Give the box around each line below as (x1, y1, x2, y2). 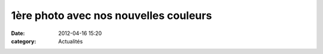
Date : (11, 30, 25, 37)
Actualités (58, 37, 83, 45)
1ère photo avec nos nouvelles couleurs (11, 9, 212, 22)
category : (11, 37, 36, 45)
